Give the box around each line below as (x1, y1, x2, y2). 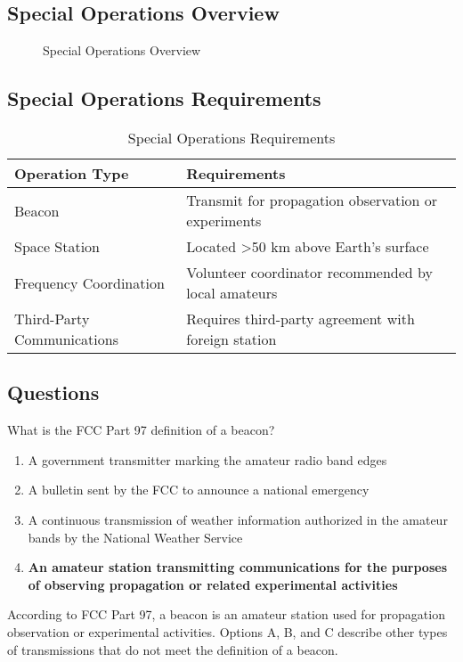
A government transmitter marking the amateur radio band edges (28, 450, 387, 469)
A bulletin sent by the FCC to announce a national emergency (28, 480, 370, 499)
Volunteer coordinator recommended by (186, 262, 433, 282)
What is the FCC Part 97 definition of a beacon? (7, 421, 275, 439)
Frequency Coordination (14, 272, 165, 293)
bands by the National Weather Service (28, 527, 243, 546)
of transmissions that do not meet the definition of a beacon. (7, 640, 338, 658)
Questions (7, 379, 100, 406)
